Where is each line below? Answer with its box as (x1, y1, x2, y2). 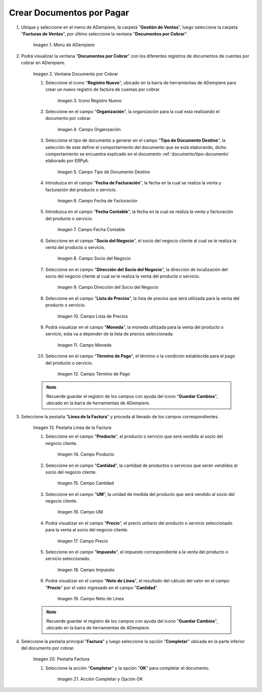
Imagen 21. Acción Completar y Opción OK (57, 676, 143, 682)
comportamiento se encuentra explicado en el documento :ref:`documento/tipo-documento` (45, 151, 230, 157)
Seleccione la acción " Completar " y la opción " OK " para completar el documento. (45, 665, 210, 671)
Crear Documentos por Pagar (9, 7, 130, 18)
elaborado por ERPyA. (45, 158, 89, 164)
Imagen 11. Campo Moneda (57, 342, 112, 348)
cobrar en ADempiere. (21, 60, 65, 66)
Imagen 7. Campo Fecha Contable (57, 227, 125, 232)
